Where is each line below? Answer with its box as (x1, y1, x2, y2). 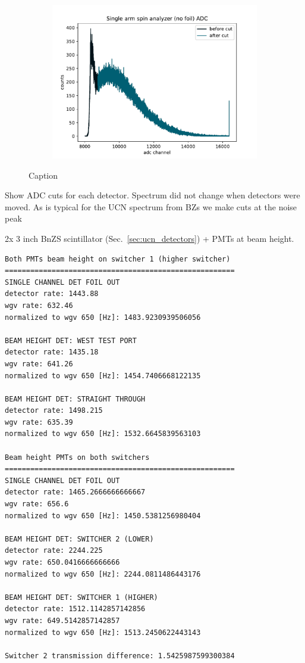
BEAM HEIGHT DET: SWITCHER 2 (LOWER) (5, 534, 154, 543)
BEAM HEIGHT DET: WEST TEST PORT (5, 336, 137, 345)
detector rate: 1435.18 (5, 348, 99, 357)
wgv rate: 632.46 (5, 301, 73, 310)
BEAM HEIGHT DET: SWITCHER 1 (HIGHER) (5, 593, 158, 602)
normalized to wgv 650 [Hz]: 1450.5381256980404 (5, 511, 201, 520)
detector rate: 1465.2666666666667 (5, 488, 146, 497)
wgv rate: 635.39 (5, 418, 73, 427)
